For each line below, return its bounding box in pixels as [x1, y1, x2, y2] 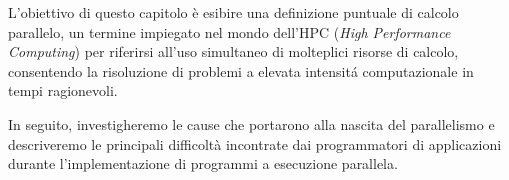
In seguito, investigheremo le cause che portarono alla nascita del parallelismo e [8, 113, 495, 134]
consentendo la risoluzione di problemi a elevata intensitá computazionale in [8, 60, 474, 81]
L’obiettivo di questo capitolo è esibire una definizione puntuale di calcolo [8, 2, 459, 22]
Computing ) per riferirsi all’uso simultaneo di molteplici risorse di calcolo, [8, 41, 459, 62]
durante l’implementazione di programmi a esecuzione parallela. [8, 153, 398, 174]
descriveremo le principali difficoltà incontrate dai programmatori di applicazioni [8, 133, 502, 154]
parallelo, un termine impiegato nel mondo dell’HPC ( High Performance [8, 21, 451, 42]
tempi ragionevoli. [8, 80, 118, 101]
